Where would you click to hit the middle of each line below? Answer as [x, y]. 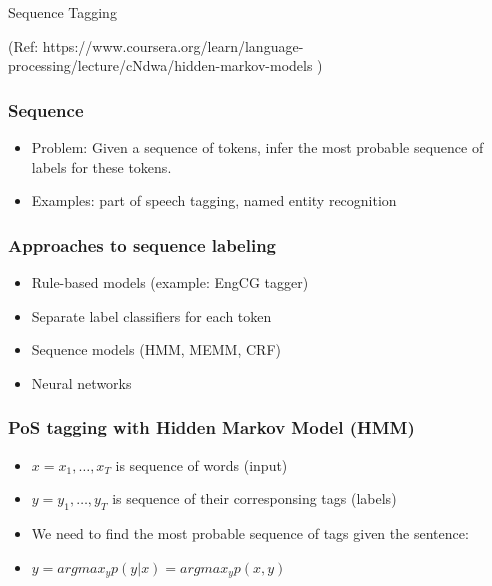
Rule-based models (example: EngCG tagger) [170, 281]
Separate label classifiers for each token [151, 315]
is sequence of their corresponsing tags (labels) [254, 498]
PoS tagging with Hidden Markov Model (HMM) [211, 427]
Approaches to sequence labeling [142, 244]
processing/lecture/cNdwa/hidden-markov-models [160, 65]
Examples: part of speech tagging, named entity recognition [214, 200]
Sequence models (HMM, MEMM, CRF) [156, 349]
